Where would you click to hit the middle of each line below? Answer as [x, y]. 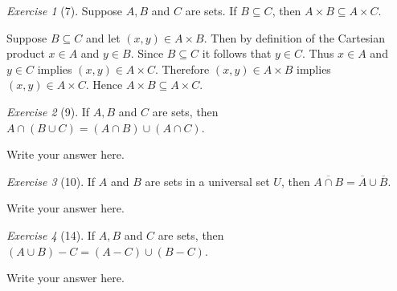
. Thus [318, 53]
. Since [147, 53]
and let [103, 37]
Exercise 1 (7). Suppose [65, 10]
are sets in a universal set [207, 181]
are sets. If [211, 10]
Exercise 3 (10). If [51, 181]
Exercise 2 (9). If [48, 111]
